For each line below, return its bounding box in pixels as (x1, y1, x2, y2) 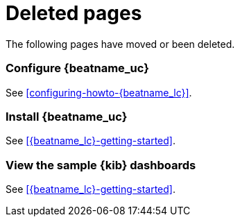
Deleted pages (6, 1, 142, 25)
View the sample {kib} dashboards (6, 157, 196, 172)
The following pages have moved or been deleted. (6, 37, 235, 50)
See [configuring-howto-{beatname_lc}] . (6, 86, 192, 99)
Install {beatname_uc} (6, 109, 128, 123)
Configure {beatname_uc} (6, 61, 149, 76)
